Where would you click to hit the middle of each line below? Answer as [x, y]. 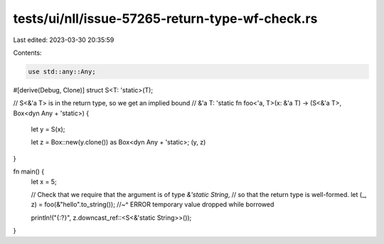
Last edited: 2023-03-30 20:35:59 [64, 40]
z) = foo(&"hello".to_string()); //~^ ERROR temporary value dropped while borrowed [153, 205]
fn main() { [29, 171]
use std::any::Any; [62, 71]
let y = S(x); [48, 129]
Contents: [27, 53]
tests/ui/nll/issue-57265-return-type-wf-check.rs [165, 18]
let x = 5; [44, 181]
